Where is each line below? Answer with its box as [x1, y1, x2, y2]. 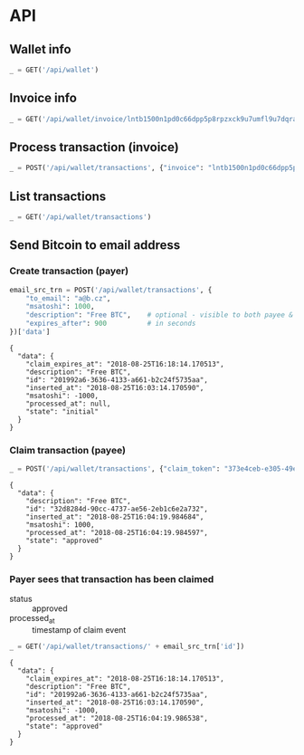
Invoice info [9, 91, 77, 106]
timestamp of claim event [32, 625, 127, 636]
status [9, 594, 33, 605]
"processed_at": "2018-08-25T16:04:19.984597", [25, 529, 208, 538]
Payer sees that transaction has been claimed [9, 572, 214, 585]
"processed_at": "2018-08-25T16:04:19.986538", [25, 714, 208, 723]
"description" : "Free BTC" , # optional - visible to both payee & [25, 311, 294, 320]
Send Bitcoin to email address [9, 237, 181, 253]
